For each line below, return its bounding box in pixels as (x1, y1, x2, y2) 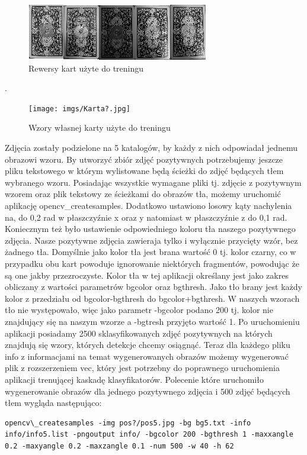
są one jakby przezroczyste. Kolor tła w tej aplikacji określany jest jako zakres (5, 269, 289, 281)
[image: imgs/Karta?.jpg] (28, 104, 130, 113)
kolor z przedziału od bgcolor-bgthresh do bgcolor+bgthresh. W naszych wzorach (5, 292, 300, 304)
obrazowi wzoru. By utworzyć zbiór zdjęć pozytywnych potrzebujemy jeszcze (5, 153, 283, 165)
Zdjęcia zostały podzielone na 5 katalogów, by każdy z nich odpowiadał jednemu (5, 141, 298, 154)
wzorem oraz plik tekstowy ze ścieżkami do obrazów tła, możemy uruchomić (5, 188, 281, 200)
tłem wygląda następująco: (5, 396, 102, 409)
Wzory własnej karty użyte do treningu (28, 121, 171, 134)
